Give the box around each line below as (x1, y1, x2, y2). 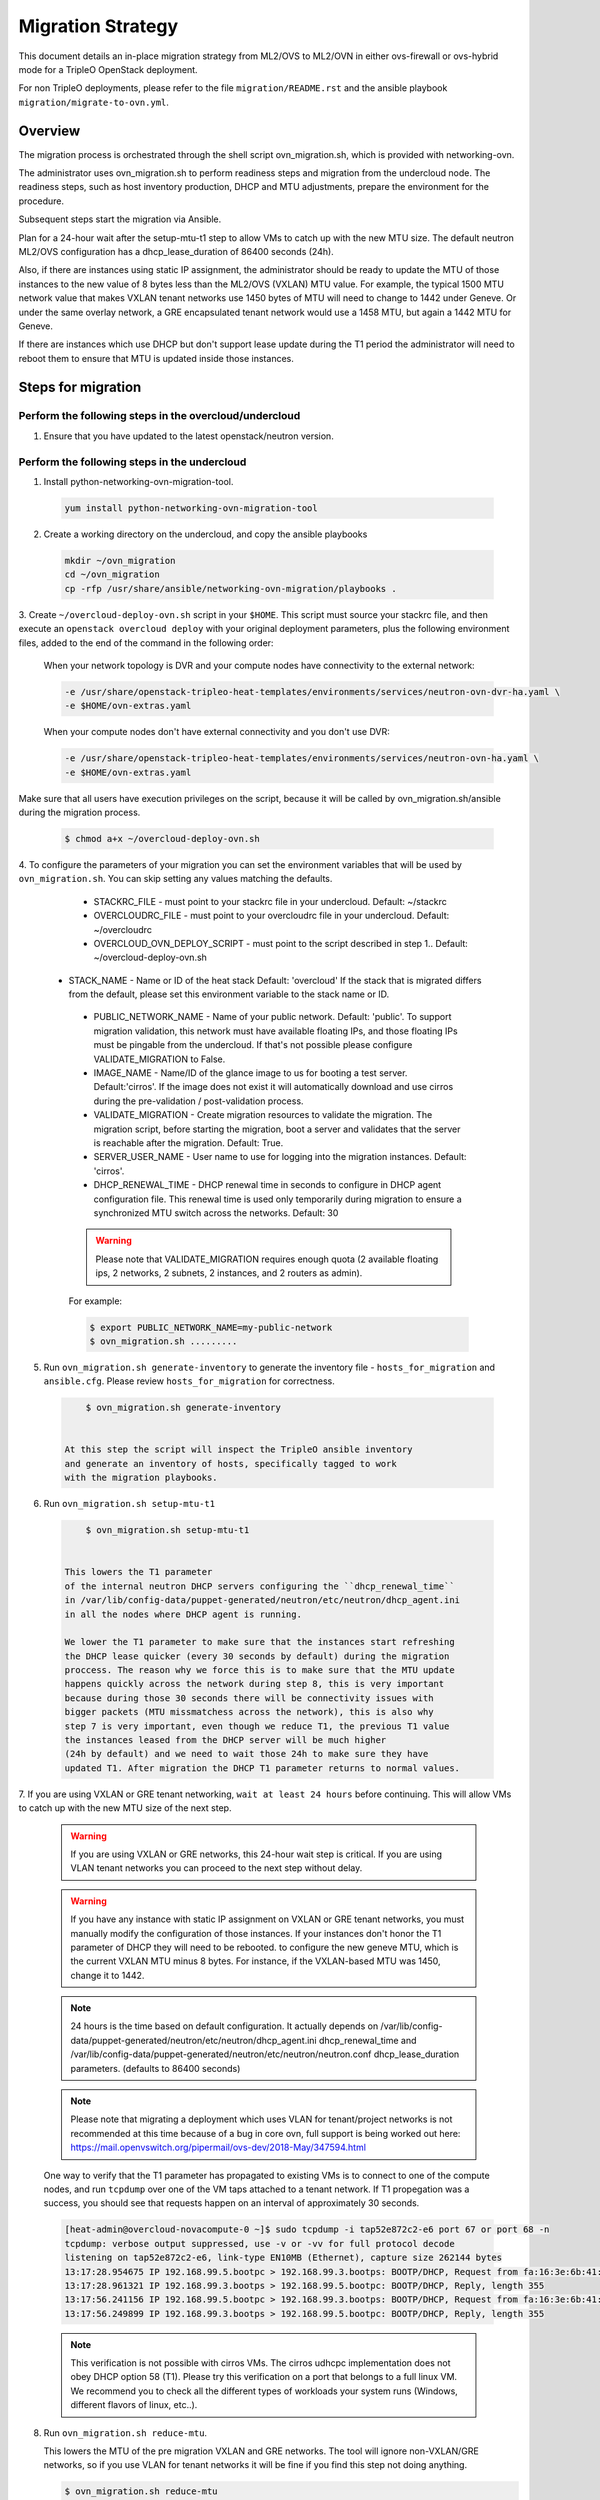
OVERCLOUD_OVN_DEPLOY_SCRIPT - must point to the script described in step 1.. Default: (93, 937, 469, 949)
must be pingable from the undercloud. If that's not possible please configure (93, 1039, 413, 1051)
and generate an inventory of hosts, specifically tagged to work (64, 1458, 397, 1469)
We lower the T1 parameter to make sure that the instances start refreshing (64, 1636, 455, 1648)
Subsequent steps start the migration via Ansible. (18, 213, 222, 225)
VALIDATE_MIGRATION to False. (93, 1053, 226, 1065)
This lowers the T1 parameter (64, 1566, 213, 1578)
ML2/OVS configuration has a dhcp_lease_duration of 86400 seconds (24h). (18, 245, 334, 257)
